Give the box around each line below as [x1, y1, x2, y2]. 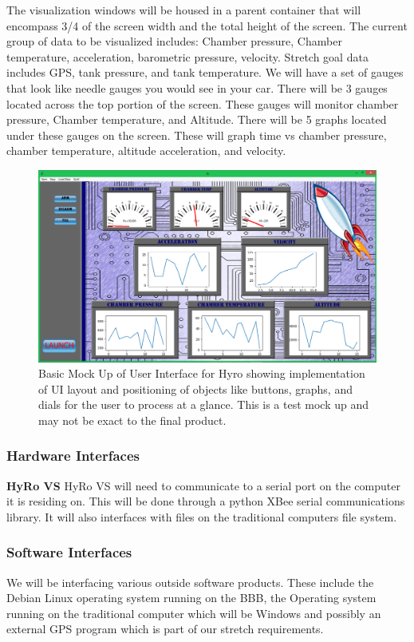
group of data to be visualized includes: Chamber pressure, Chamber [6, 33, 342, 50]
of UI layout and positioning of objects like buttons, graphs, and [38, 380, 353, 397]
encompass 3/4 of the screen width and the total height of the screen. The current [6, 17, 408, 34]
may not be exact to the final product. [38, 411, 227, 428]
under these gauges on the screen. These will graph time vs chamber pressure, [6, 126, 387, 143]
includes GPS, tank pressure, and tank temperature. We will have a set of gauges [6, 64, 404, 81]
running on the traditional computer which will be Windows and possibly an [6, 604, 381, 621]
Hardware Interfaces [6, 446, 140, 466]
